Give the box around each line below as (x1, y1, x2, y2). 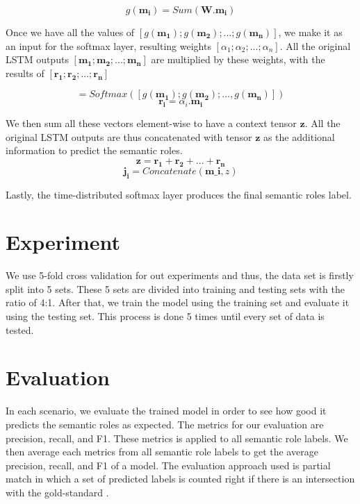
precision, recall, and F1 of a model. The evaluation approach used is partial (6, 457, 331, 472)
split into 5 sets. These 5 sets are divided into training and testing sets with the (6, 281, 345, 296)
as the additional (263, 129, 335, 144)
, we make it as (278, 25, 343, 39)
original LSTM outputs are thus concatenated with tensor (6, 129, 252, 144)
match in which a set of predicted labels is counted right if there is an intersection (6, 471, 355, 486)
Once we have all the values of (6, 25, 135, 39)
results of (6, 65, 44, 80)
